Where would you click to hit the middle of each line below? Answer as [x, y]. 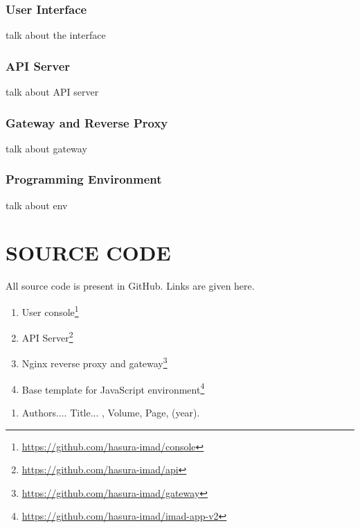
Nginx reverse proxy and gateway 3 [94, 362]
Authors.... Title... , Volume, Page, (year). [111, 412]
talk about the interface [56, 35]
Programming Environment [84, 179]
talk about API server [52, 92]
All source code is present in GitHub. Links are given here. [130, 286]
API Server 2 [47, 336]
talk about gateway [46, 148]
